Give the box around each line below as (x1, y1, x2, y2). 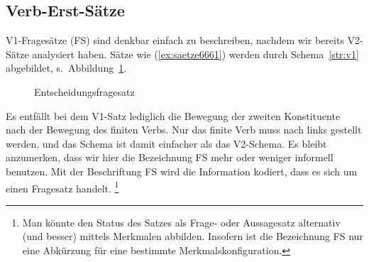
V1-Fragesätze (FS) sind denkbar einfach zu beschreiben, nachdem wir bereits (6, 33, 344, 48)
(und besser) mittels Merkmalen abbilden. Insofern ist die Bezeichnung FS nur (22, 229, 363, 244)
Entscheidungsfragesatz (34, 84, 135, 99)
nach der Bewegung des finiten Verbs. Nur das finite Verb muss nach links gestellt (6, 122, 362, 137)
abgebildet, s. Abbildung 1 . (6, 60, 127, 75)
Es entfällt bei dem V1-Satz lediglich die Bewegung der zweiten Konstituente (6, 108, 341, 123)
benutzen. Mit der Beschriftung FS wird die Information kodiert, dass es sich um (6, 163, 358, 178)
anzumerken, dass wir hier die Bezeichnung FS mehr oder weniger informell (6, 150, 334, 165)
